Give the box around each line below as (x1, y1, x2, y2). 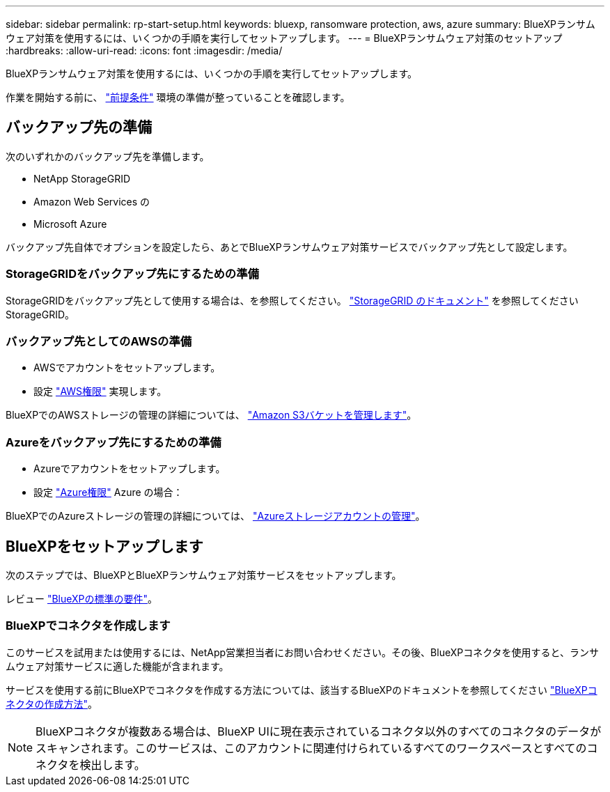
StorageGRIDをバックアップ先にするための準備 (6, 267, 259, 281)
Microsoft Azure (33, 217, 107, 230)
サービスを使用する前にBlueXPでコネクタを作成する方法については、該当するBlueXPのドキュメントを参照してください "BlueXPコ (6, 683, 597, 696)
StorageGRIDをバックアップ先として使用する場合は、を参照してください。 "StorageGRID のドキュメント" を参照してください (6, 294, 579, 306)
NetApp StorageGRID (33, 172, 131, 185)
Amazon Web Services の (33, 195, 150, 208)
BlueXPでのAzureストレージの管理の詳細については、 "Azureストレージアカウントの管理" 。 (6, 510, 425, 522)
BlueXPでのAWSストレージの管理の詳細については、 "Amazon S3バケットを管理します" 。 (6, 409, 417, 421)
